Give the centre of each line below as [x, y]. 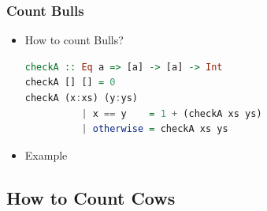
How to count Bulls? [74, 40]
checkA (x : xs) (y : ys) [82, 98]
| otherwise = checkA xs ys [155, 129]
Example [46, 154]
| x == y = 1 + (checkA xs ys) [172, 113]
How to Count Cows [91, 197]
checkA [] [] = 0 [70, 83]
